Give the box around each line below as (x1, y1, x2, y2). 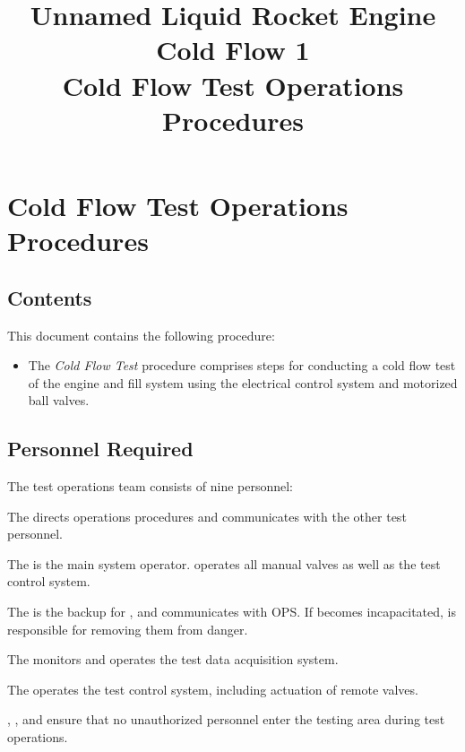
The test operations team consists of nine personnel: (7, 477, 294, 496)
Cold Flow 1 (156, 31, 310, 68)
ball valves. (28, 391, 90, 410)
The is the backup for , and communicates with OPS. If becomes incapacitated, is (7, 602, 457, 621)
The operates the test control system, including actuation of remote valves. (7, 679, 418, 698)
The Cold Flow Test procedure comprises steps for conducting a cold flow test (28, 356, 456, 375)
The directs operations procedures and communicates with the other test (7, 506, 407, 525)
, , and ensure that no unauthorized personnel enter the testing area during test (7, 710, 445, 729)
